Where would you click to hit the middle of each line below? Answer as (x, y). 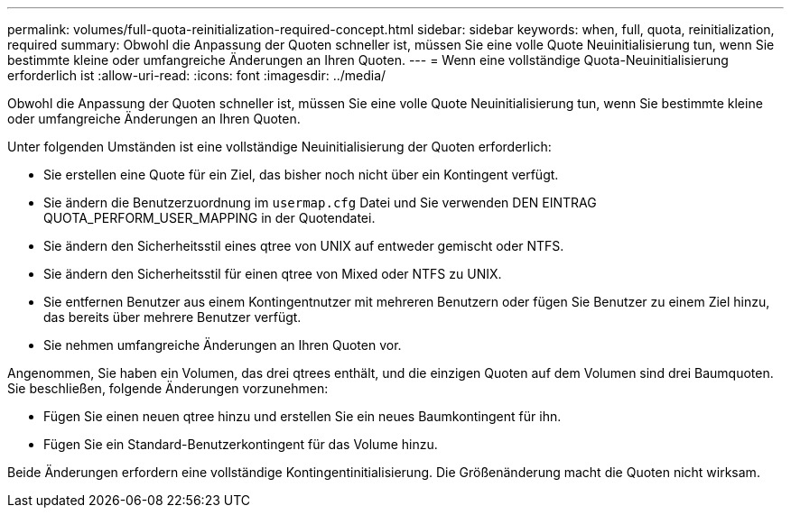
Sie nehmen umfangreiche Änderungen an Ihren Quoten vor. (223, 345)
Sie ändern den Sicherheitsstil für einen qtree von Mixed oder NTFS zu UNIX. (273, 274)
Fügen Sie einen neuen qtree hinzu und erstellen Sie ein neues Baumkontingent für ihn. (302, 416)
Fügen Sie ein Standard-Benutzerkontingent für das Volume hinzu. (241, 444)
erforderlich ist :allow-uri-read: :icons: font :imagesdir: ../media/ (197, 75)
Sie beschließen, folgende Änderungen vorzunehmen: (168, 388)
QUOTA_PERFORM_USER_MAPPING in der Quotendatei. (209, 218)
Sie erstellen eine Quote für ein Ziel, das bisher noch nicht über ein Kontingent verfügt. (301, 175)
